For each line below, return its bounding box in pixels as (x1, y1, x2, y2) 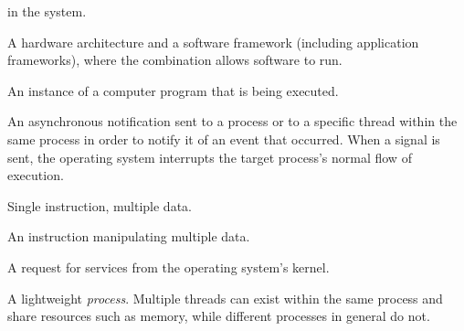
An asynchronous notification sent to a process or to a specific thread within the (7, 112, 458, 131)
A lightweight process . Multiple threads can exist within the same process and (7, 288, 443, 307)
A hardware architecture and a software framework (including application (7, 32, 419, 51)
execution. (7, 165, 64, 185)
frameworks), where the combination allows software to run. (7, 50, 343, 69)
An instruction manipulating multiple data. (7, 227, 250, 246)
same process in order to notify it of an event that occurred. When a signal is (7, 129, 440, 148)
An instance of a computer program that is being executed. (7, 80, 339, 100)
